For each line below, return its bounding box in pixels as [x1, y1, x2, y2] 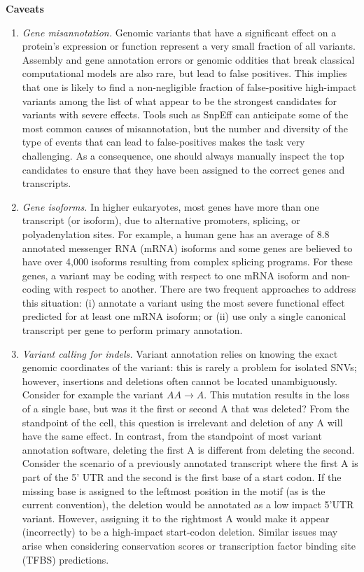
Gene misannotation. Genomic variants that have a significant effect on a [22, 25, 337, 39]
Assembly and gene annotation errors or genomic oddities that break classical [22, 52, 355, 67]
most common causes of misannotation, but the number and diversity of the [22, 120, 348, 135]
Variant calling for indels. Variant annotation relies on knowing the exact [22, 346, 338, 361]
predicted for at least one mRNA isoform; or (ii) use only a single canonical [22, 309, 346, 323]
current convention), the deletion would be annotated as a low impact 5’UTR [22, 497, 354, 512]
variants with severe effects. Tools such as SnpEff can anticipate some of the [22, 107, 349, 122]
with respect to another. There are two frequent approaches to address [53, 281, 356, 296]
